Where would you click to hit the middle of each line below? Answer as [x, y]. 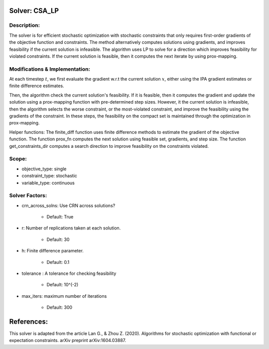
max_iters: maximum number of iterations [64, 296]
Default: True [60, 217]
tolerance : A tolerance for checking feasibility [69, 273]
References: [29, 321]
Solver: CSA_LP [34, 11]
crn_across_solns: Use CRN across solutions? [68, 205]
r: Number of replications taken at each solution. [71, 228]
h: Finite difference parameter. [53, 251]
